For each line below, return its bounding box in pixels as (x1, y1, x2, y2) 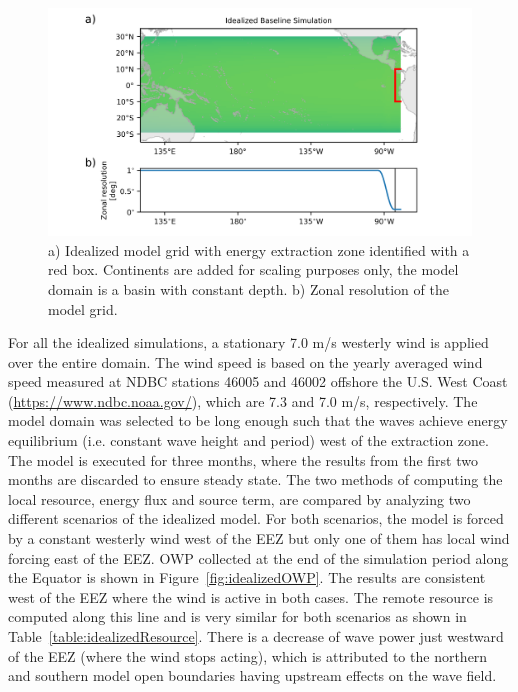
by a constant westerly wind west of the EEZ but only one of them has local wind (8, 528, 510, 549)
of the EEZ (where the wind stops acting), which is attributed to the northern (8, 645, 488, 666)
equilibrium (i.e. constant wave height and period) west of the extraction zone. (8, 430, 489, 451)
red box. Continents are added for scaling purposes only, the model (48, 259, 459, 280)
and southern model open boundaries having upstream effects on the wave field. (8, 665, 497, 686)
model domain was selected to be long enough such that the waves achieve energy (8, 410, 508, 431)
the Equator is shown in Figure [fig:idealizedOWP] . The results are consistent (8, 567, 486, 588)
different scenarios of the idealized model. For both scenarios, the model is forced (8, 508, 504, 529)
